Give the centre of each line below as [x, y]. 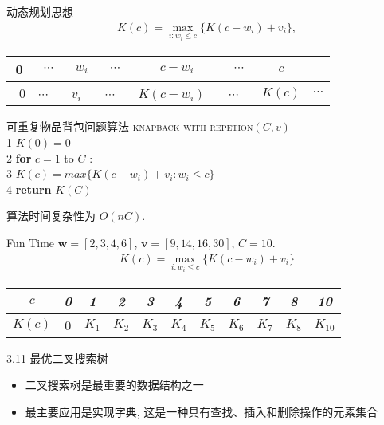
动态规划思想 [40, 11]
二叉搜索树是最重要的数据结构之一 [114, 385]
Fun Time [31, 243]
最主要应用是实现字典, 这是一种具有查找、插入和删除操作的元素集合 [202, 411]
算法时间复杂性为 [51, 216]
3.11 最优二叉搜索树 [57, 358]
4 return [29, 189]
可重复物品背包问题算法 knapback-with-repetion [130, 126]
